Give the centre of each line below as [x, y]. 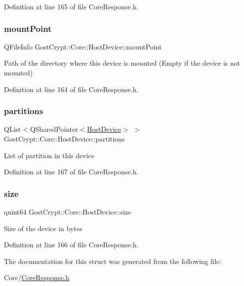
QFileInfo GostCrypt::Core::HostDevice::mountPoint [83, 46]
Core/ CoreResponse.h [37, 277]
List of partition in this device [49, 155]
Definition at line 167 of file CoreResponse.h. [71, 172]
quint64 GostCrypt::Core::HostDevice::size [68, 212]
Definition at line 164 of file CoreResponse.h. [71, 89]
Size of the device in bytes [43, 228]
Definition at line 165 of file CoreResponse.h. [71, 6]
